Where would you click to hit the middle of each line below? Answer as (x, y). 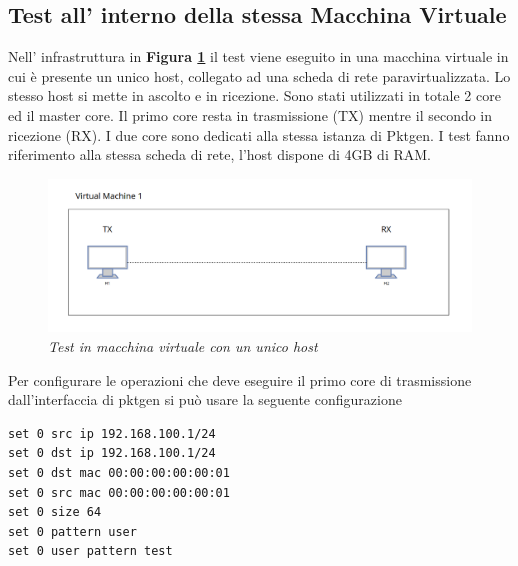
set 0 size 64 (55, 512)
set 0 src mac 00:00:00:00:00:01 (119, 492)
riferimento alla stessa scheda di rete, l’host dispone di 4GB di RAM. (219, 154)
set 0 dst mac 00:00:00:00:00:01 (119, 472)
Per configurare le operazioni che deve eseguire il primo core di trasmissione (240, 379)
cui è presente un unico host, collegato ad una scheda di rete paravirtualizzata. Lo (259, 75)
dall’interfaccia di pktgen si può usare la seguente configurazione (205, 399)
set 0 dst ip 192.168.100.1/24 (112, 453)
